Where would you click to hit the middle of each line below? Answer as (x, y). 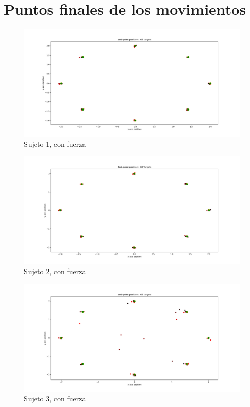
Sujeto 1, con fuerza (55, 143)
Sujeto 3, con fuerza (55, 399)
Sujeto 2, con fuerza (55, 271)
